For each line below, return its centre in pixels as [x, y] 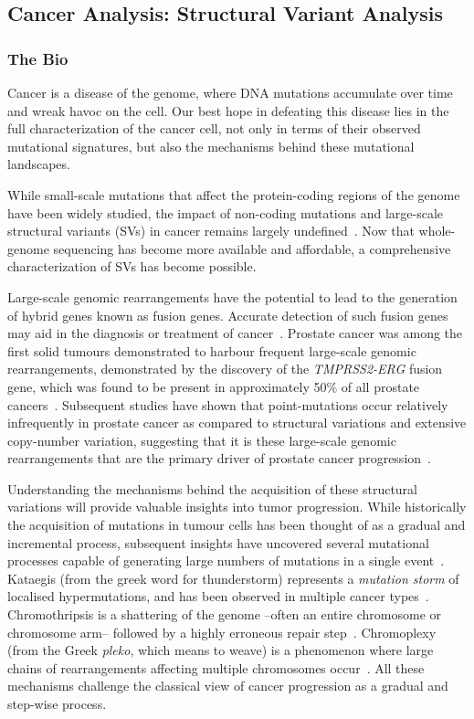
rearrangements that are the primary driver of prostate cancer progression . [219, 458]
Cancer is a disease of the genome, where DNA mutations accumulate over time [230, 92]
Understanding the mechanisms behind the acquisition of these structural [212, 488]
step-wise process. [57, 703]
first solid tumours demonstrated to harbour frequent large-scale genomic [212, 350]
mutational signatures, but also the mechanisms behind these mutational [211, 146]
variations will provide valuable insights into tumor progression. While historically [237, 507]
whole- [437, 231]
